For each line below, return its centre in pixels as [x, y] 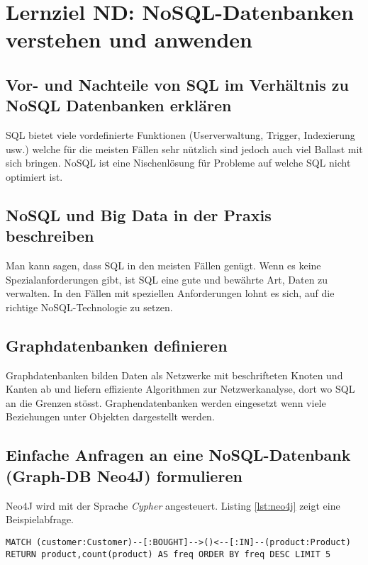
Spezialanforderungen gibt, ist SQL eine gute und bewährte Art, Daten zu [167, 279]
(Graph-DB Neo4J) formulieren [124, 475]
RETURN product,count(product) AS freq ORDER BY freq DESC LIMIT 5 [168, 554]
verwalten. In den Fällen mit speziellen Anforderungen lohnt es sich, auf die [170, 293]
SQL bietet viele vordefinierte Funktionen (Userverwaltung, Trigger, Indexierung [180, 135]
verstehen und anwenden [129, 39]
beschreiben [50, 236]
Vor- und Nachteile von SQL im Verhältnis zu [178, 84]
